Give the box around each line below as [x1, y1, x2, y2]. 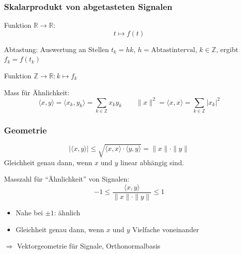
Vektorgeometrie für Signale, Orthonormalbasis [17, 241, 161, 251]
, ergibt [216, 44, 239, 54]
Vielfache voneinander [132, 224, 199, 234]
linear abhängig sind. [120, 157, 184, 167]
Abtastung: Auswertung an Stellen [4, 44, 109, 54]
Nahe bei [15, 207, 43, 218]
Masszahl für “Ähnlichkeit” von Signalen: [4, 174, 130, 184]
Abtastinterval [151, 46, 195, 54]
